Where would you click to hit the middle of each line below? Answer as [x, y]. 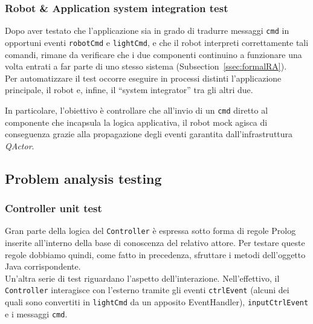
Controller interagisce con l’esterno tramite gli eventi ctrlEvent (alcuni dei [147, 290]
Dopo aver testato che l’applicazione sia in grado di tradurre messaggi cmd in [147, 31]
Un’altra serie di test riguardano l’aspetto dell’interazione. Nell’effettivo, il [142, 278]
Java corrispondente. [43, 266]
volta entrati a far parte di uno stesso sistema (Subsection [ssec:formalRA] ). [146, 66]
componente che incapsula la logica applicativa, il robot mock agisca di [136, 122]
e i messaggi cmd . [36, 313]
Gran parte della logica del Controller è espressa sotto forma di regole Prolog [150, 231]
